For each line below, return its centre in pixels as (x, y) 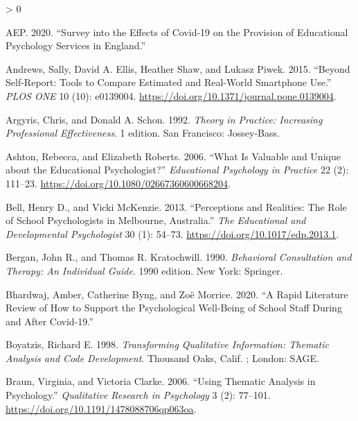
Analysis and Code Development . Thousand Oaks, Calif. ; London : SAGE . (162, 358)
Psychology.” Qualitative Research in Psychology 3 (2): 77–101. (138, 395)
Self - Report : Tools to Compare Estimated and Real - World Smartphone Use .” (169, 82)
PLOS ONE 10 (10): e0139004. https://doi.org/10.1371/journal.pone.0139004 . (171, 95)
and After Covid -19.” (50, 321)
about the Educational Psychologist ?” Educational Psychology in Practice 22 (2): (177, 170)
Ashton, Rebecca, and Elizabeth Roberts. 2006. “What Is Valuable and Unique (173, 156)
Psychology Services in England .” (76, 45)
